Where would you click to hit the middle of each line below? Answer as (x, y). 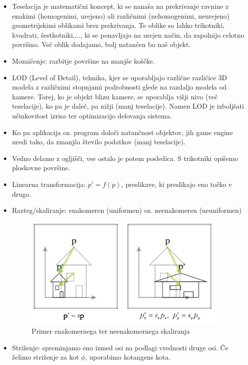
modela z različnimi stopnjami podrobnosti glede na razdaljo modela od (119, 87)
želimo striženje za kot (45, 357)
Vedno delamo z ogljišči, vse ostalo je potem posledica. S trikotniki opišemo (125, 158)
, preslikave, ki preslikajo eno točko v (177, 184)
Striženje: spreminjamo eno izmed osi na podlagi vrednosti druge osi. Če (120, 347)
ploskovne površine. (41, 168)
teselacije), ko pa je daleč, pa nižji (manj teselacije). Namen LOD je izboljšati (128, 106)
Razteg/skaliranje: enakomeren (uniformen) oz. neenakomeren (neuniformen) (127, 210)
